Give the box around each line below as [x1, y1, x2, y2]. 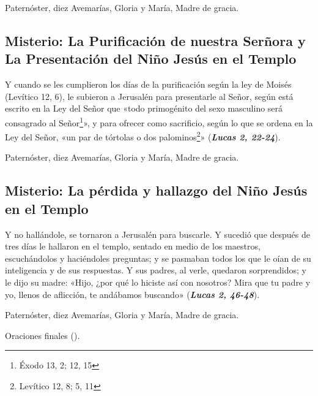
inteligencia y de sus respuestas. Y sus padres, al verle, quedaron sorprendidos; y [5, 264, 306, 276]
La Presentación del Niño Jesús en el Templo [5, 49, 297, 68]
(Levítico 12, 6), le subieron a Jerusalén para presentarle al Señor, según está [5, 89, 294, 102]
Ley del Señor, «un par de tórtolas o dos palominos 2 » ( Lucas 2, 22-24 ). [5, 129, 281, 143]
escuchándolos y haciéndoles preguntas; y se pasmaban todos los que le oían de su [5, 251, 311, 264]
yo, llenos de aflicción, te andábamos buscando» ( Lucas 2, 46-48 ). [5, 287, 260, 300]
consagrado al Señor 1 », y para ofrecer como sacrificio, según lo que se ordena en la [5, 114, 313, 129]
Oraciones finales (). [5, 329, 80, 341]
